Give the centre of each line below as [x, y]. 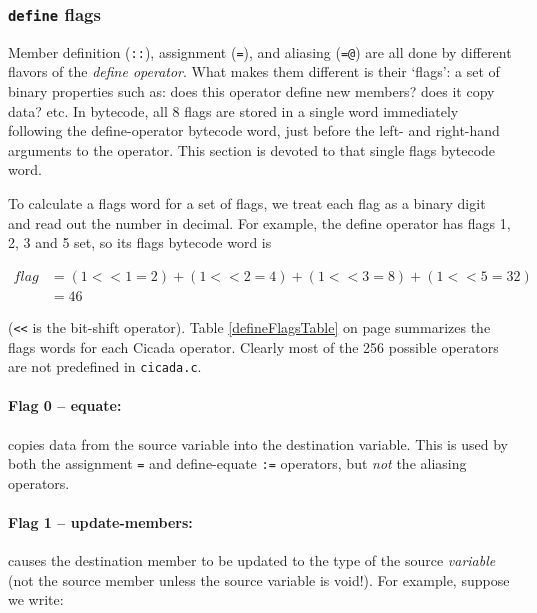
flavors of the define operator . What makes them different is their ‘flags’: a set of [254, 71]
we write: [36, 599]
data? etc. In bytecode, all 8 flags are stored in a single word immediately [233, 110]
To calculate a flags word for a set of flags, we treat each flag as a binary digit [247, 203]
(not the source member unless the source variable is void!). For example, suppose [259, 579]
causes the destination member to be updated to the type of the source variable [252, 560]
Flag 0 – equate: [65, 405]
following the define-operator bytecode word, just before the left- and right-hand [254, 130]
